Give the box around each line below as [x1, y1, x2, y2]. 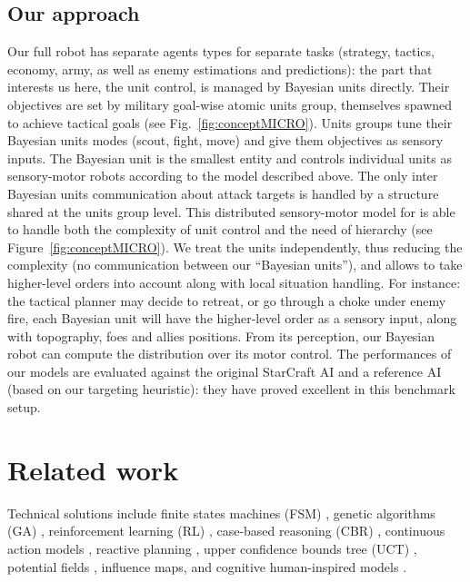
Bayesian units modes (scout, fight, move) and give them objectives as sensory [7, 131, 444, 150]
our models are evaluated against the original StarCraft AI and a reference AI [7, 361, 442, 380]
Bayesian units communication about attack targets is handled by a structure [7, 183, 439, 202]
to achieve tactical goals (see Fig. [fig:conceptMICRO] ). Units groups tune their [7, 113, 453, 132]
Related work [7, 450, 179, 488]
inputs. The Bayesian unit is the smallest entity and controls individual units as [7, 148, 452, 167]
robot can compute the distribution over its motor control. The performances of [7, 344, 452, 363]
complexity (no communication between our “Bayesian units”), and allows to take [7, 255, 463, 274]
